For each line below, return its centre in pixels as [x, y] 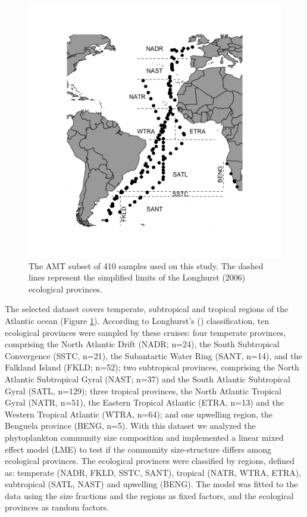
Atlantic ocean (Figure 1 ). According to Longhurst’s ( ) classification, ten [137, 320]
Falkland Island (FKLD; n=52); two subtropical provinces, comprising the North [152, 367]
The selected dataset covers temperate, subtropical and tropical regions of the [147, 309]
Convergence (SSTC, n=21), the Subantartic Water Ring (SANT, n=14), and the [153, 355]
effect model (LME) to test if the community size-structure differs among [138, 449]
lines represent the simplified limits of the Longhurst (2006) [137, 277]
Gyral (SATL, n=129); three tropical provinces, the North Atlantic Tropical [143, 390]
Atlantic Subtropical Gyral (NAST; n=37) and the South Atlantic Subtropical [148, 379]
